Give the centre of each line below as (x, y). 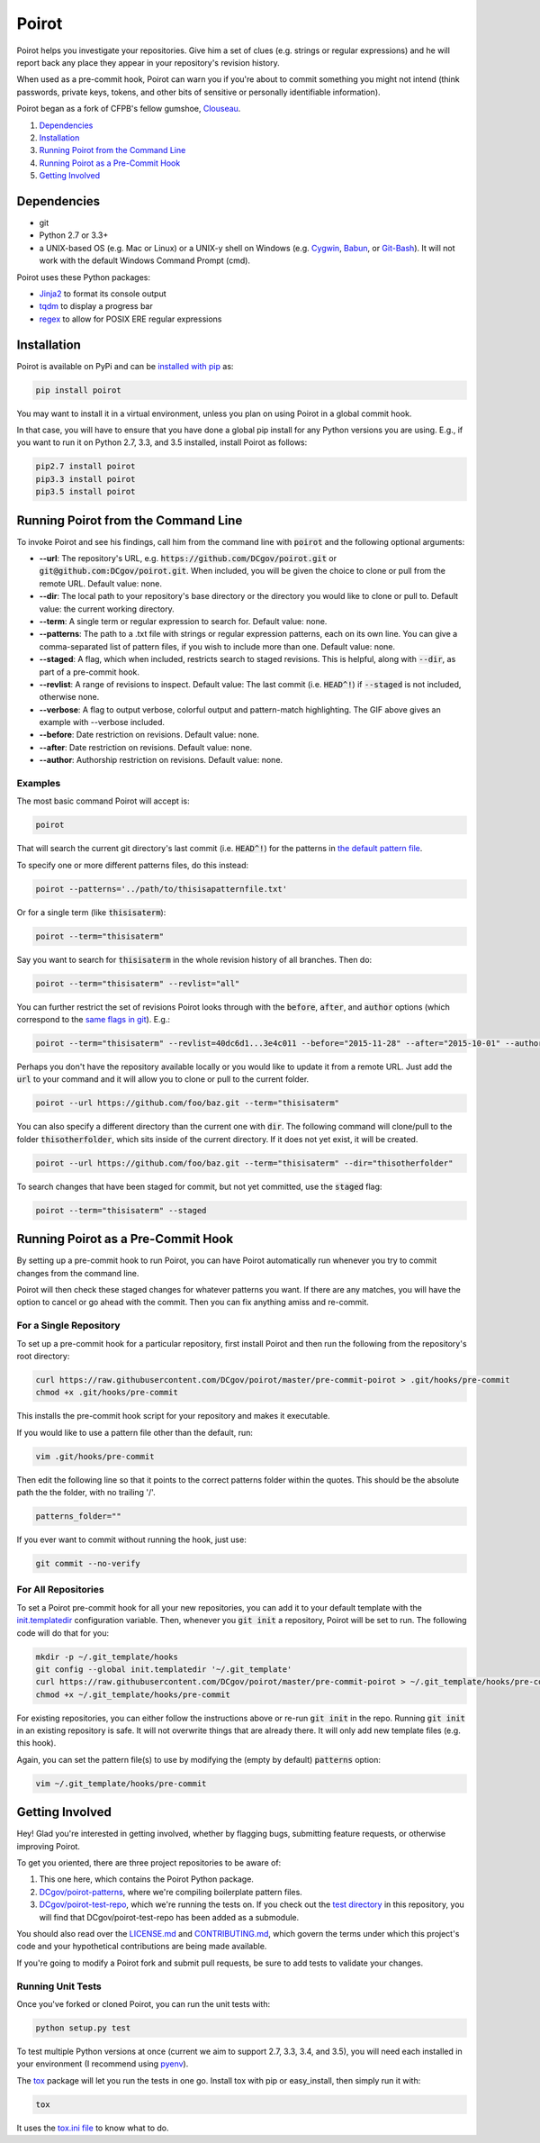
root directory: (43, 1356)
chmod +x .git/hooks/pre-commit (107, 1393)
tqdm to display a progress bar (96, 306)
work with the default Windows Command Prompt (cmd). (145, 260)
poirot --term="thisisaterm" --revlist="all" (138, 983)
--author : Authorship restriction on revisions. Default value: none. (161, 760)
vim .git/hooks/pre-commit (95, 1456)
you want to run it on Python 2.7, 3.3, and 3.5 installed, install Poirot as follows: (162, 442)
